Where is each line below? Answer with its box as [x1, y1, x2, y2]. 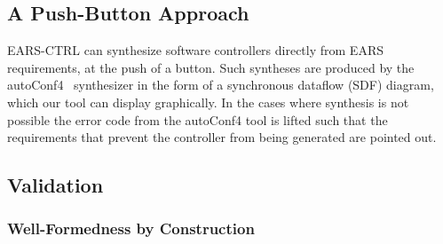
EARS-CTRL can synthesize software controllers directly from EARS [7, 41, 384, 59]
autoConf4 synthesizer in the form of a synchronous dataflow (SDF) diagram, [7, 75, 434, 94]
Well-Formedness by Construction [7, 217, 255, 240]
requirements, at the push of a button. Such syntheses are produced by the [7, 58, 415, 76]
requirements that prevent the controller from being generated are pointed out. [7, 128, 437, 146]
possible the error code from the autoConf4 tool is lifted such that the [7, 110, 388, 129]
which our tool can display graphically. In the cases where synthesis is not [7, 92, 409, 111]
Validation [7, 171, 104, 199]
